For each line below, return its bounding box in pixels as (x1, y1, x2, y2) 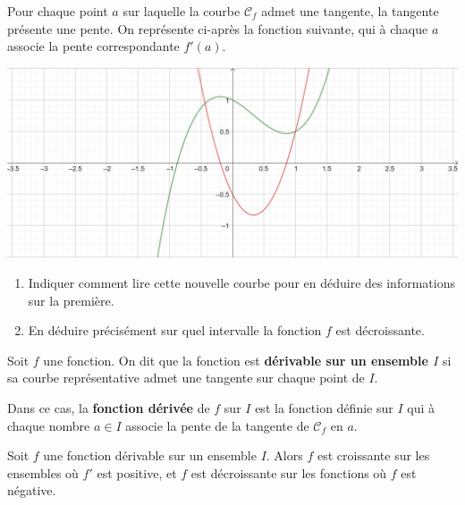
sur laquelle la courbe (123, 2, 241, 20)
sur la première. (28, 290, 114, 309)
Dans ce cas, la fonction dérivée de (7, 398, 210, 417)
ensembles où (7, 463, 79, 482)
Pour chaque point (7, 2, 108, 20)
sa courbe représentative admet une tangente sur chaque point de (7, 368, 365, 387)
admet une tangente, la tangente (261, 2, 439, 20)
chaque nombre (7, 416, 90, 434)
